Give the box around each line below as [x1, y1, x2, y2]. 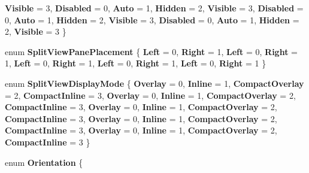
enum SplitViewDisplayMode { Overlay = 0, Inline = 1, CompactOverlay [5, 77, 304, 89]
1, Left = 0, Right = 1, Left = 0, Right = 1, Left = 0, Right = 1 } [5, 57, 266, 69]
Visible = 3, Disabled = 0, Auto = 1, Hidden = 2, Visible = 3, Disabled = [5, 2, 304, 14]
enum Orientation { [5, 156, 83, 168]
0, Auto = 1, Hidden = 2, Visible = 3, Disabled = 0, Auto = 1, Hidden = [5, 13, 299, 26]
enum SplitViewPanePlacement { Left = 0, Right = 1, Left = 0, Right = [5, 45, 298, 57]
